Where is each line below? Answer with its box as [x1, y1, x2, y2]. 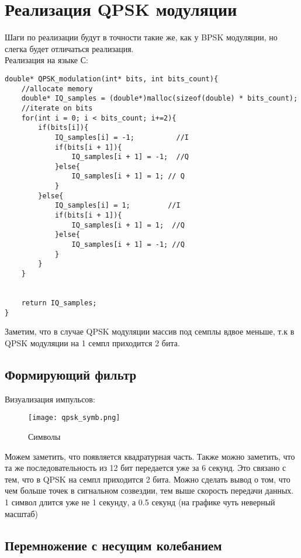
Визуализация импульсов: [5, 392, 95, 405]
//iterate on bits [21, 104, 93, 112]
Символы [28, 430, 61, 442]
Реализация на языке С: [5, 54, 88, 66]
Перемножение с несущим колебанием [5, 536, 222, 554]
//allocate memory [21, 84, 93, 93]
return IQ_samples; [21, 299, 97, 307]
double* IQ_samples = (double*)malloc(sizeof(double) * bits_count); [21, 94, 298, 103]
